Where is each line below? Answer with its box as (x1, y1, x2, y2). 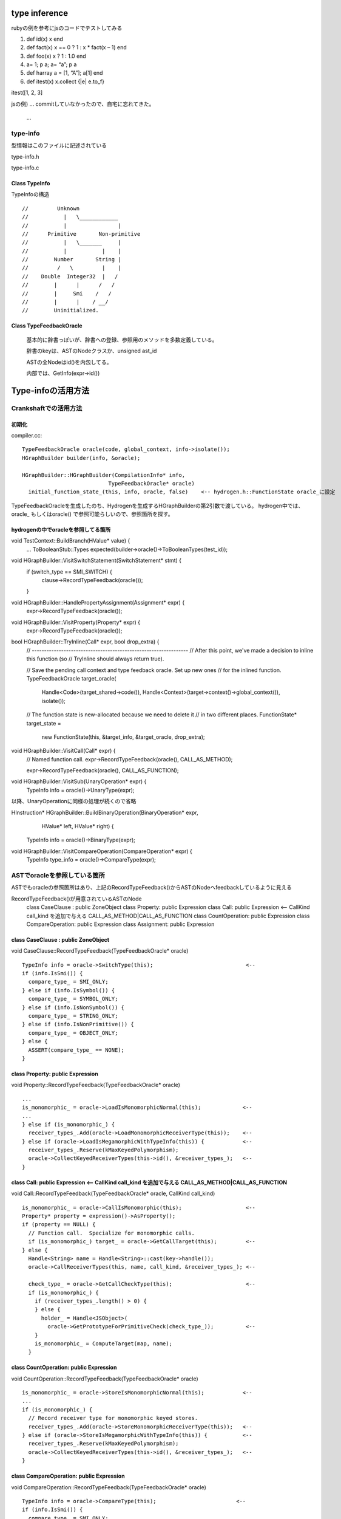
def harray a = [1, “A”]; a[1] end (26, 69, 103, 77)
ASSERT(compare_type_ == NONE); (28, 1046, 124, 1054)
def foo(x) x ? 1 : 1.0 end (26, 52, 86, 60)
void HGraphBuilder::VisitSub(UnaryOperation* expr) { (11, 778, 147, 785)
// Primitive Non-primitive (22, 230, 141, 237)
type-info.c (11, 164, 39, 171)
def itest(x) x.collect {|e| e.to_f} (26, 78, 105, 85)
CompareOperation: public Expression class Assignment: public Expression (26, 921, 215, 928)
